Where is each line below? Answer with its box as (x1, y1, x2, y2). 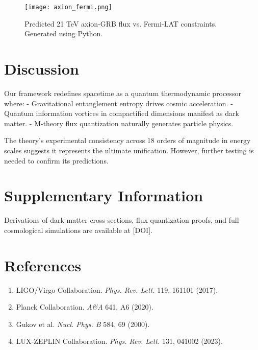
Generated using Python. (24, 28, 103, 39)
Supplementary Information (4, 185, 203, 206)
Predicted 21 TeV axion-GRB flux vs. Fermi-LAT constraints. (24, 18, 217, 29)
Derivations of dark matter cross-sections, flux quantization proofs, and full (4, 215, 239, 225)
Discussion (4, 58, 79, 79)
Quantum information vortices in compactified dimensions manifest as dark (4, 108, 239, 119)
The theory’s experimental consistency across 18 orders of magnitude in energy (4, 135, 251, 146)
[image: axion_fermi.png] (24, 4, 112, 11)
